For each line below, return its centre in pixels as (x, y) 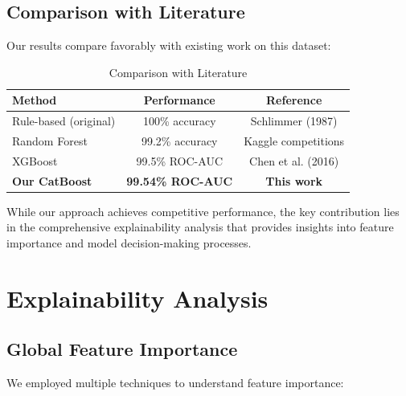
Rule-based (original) (64, 121)
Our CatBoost (52, 180)
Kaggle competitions (294, 141)
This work (294, 180)
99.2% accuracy (179, 141)
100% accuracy (179, 121)
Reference (294, 100)
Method (35, 100)
